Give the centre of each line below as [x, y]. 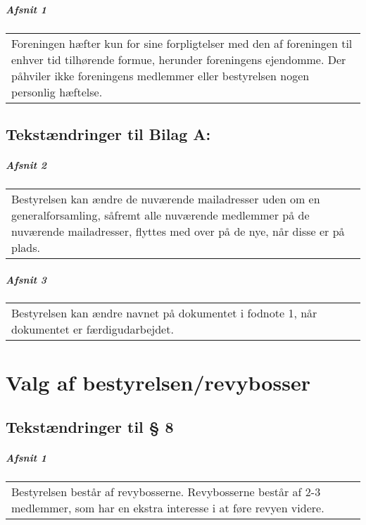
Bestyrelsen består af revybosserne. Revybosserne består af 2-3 [166, 492]
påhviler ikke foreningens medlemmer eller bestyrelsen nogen [160, 75]
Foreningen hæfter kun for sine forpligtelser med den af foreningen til [182, 43]
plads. [26, 247]
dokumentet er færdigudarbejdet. [93, 329]
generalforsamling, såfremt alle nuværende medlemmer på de [160, 215]
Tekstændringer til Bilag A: [108, 133]
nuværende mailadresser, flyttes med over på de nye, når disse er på [178, 231]
